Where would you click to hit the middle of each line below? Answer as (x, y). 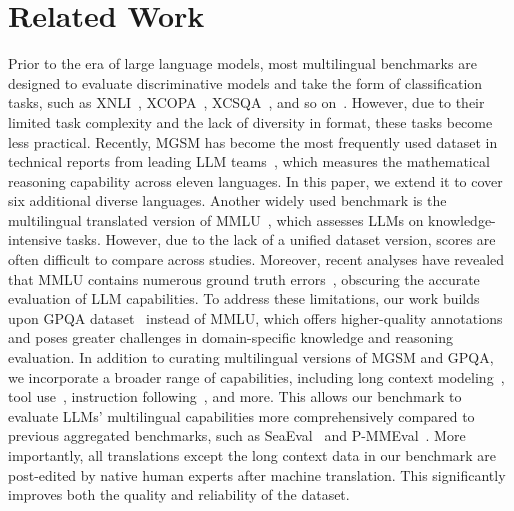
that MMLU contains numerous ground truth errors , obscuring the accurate (244, 278)
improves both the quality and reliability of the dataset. (179, 494)
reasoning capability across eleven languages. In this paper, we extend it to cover (255, 180)
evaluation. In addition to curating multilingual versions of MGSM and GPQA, (251, 357)
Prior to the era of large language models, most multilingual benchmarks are (242, 63)
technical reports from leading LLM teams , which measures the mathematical (249, 161)
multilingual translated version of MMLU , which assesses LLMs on (216, 219)
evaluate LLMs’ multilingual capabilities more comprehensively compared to (241, 415)
